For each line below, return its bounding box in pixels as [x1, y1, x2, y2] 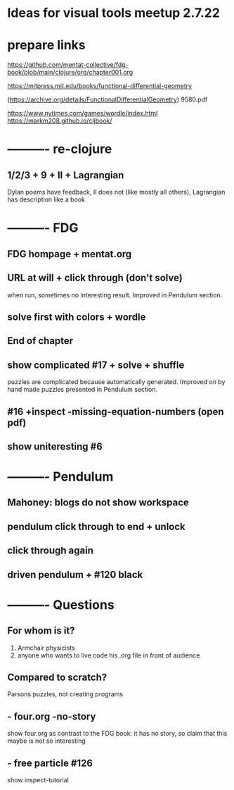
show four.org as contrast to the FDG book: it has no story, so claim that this [7, 729, 228, 738]
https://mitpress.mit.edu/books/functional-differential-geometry [7, 82, 192, 90]
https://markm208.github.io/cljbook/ [7, 116, 112, 125]
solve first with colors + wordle [7, 311, 146, 323]
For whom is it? [7, 625, 75, 637]
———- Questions [7, 597, 115, 612]
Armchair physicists [17, 643, 75, 652]
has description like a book [7, 195, 86, 204]
